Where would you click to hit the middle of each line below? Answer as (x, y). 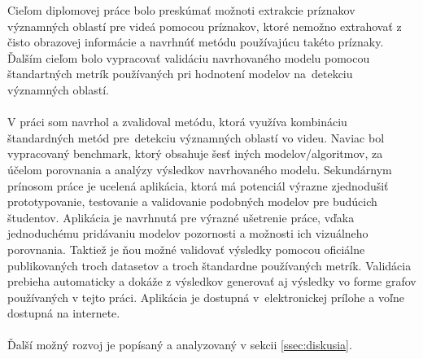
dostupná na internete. (64, 313)
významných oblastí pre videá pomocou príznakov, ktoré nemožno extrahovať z (205, 26)
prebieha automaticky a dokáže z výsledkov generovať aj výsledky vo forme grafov (212, 281)
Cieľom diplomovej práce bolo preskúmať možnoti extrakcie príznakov (181, 10)
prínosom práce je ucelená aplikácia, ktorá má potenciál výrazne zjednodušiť (198, 185)
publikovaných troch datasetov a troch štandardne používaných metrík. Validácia (209, 265)
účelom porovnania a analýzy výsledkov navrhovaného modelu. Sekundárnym (200, 169)
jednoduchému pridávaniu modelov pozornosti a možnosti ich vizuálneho (188, 233)
